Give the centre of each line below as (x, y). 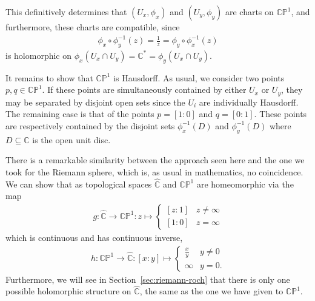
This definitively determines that (66, 12)
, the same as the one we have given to (211, 291)
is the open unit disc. (71, 139)
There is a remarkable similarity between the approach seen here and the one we (155, 160)
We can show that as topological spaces (79, 184)
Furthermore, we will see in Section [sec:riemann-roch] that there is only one (148, 279)
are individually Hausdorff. (249, 102)
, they (292, 90)
